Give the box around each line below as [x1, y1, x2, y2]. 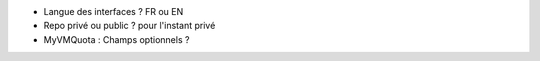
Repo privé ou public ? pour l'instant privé [43, 20, 216, 32]
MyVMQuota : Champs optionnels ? [43, 33, 190, 45]
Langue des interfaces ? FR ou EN [43, 6, 184, 17]
